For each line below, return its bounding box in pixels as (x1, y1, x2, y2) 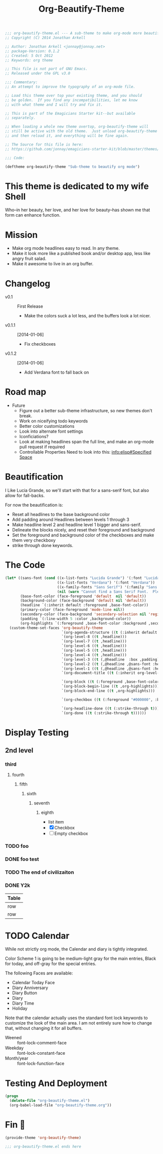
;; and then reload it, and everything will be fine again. (5, 133, 130, 138)
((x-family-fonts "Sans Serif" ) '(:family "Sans (57, 585, 158, 589)
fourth (12, 772, 25, 778)
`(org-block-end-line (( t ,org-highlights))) (61, 689, 155, 694)
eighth (41, 809, 54, 816)
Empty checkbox (54, 831, 88, 837)
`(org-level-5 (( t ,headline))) (61, 648, 127, 653)
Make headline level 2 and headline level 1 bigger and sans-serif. (12, 522, 142, 528)
